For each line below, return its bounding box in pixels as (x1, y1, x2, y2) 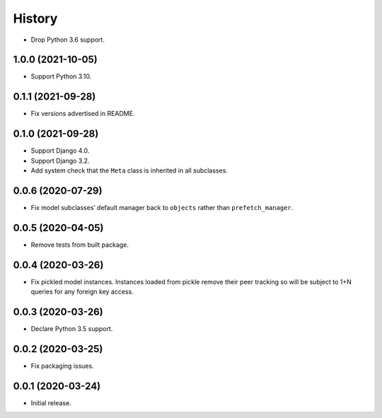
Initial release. (30, 398, 71, 407)
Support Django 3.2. (30, 156, 90, 165)
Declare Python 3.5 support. (30, 325, 113, 333)
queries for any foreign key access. (30, 287, 134, 296)
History (13, 11, 58, 26)
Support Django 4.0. (30, 146, 90, 155)
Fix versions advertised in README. (30, 110, 135, 118)
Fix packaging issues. (30, 361, 95, 370)
